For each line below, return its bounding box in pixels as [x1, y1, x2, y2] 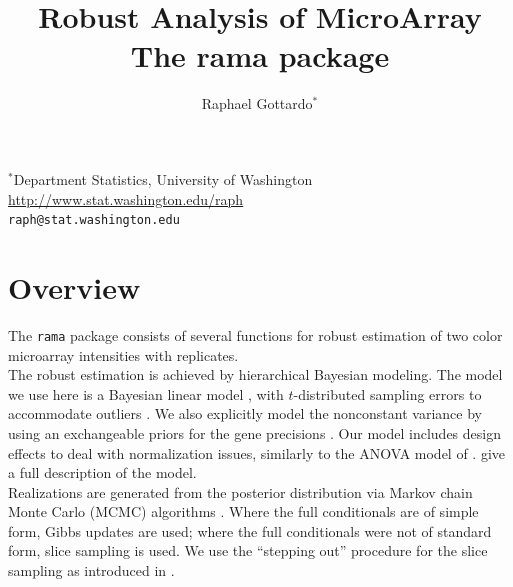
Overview [8, 266, 141, 307]
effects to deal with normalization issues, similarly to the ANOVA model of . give [8, 442, 506, 463]
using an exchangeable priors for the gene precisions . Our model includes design [8, 422, 501, 443]
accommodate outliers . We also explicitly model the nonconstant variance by [8, 403, 482, 424]
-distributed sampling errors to [293, 383, 482, 404]
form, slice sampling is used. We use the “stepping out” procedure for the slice [8, 540, 488, 561]
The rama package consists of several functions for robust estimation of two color [8, 324, 503, 345]
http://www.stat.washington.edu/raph [8, 188, 244, 209]
